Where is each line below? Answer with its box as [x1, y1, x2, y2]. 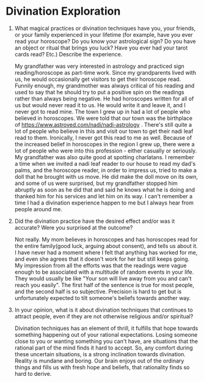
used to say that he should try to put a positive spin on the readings [14, 88, 184, 95]
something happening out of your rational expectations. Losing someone [14, 331, 198, 338]
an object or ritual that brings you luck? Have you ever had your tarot [14, 44, 188, 51]
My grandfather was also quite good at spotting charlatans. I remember [14, 153, 194, 160]
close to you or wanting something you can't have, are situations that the [14, 337, 198, 345]
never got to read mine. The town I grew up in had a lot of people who [14, 108, 191, 115]
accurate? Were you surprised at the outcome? [14, 223, 133, 231]
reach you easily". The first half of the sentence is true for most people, [14, 281, 195, 288]
